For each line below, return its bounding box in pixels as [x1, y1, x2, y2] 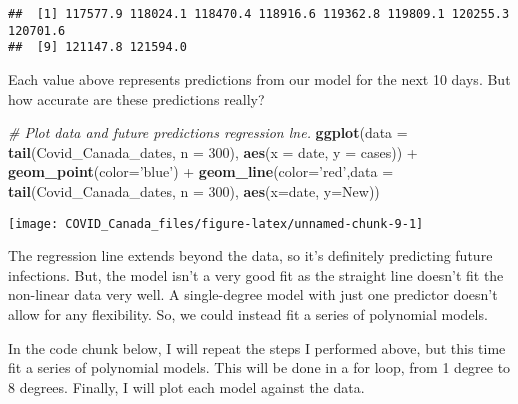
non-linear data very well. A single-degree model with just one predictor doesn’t [8, 284, 498, 305]
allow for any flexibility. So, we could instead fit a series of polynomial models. [8, 303, 488, 324]
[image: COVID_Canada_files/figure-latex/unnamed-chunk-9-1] [8, 216, 424, 231]
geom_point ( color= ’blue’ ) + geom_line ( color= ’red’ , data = [8, 161, 394, 182]
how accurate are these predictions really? [8, 88, 265, 109]
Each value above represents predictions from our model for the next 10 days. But [8, 68, 511, 89]
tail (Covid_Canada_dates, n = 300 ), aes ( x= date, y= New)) [8, 180, 380, 201]
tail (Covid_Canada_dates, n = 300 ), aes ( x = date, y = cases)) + [8, 141, 418, 162]
